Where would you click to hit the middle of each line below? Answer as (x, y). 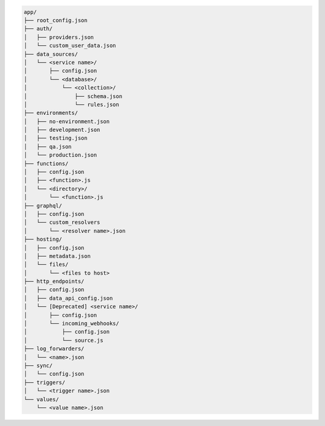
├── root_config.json (56, 20)
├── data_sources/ (51, 54)
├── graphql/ (43, 205)
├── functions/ (46, 163)
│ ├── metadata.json (57, 256)
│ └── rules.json (72, 104)
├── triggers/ (45, 382)
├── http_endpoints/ (54, 282)
